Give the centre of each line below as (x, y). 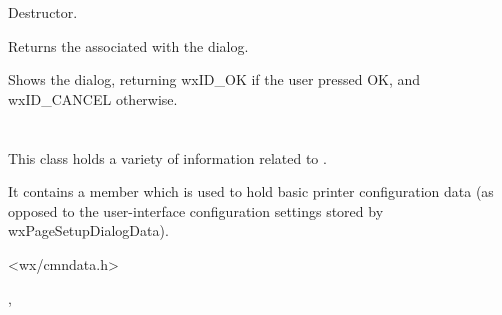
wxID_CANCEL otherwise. (93, 98)
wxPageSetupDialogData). (88, 230)
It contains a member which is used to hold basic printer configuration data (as (251, 191)
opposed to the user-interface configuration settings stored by (196, 210)
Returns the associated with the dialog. (128, 45)
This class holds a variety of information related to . (167, 157)
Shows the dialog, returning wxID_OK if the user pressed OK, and (214, 79)
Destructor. (43, 12)
